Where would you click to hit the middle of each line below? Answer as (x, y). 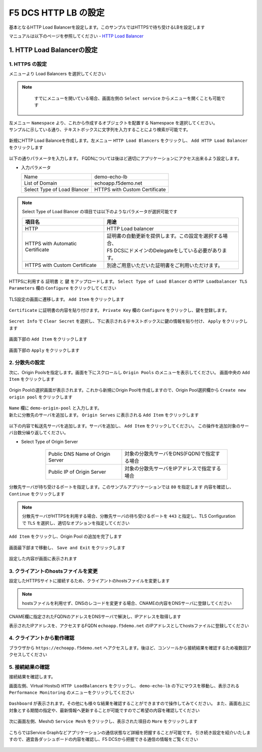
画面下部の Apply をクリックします (44, 350)
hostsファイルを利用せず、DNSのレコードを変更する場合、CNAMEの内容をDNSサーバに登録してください (127, 603)
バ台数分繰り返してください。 (39, 433)
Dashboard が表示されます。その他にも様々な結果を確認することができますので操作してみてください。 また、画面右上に (130, 703)
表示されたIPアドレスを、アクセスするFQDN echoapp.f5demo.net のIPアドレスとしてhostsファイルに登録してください (129, 625)
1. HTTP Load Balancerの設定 (53, 50)
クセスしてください (28, 655)
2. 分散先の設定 (27, 363)
